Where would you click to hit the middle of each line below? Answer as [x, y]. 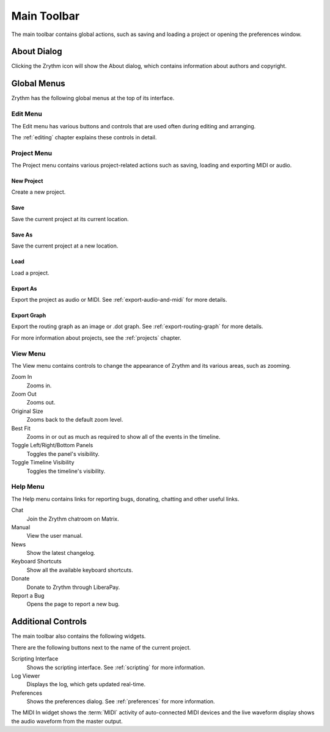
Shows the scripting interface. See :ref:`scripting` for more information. [116, 667]
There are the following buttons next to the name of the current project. [101, 647]
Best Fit [21, 428]
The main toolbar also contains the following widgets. [79, 636]
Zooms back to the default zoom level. [75, 420]
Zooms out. [41, 403]
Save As [22, 235]
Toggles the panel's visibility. [63, 454]
